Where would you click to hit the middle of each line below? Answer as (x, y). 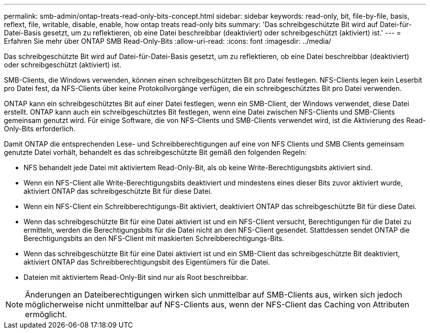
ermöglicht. (46, 314)
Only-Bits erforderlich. (40, 129)
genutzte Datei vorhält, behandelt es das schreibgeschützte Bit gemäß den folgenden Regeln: (155, 152)
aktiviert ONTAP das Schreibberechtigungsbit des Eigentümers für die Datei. (147, 262)
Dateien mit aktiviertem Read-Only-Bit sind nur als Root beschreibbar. (136, 277)
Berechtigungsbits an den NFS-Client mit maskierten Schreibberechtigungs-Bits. (154, 238)
